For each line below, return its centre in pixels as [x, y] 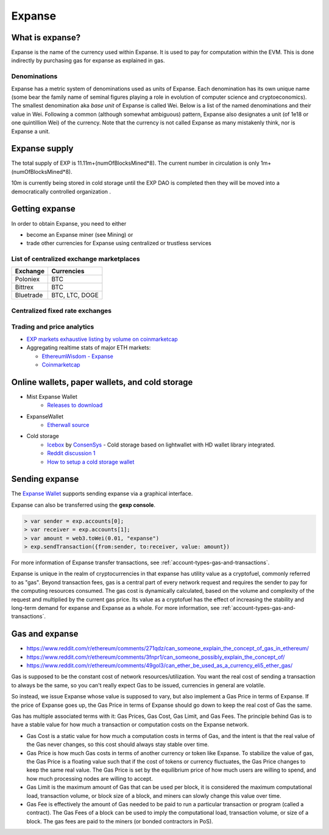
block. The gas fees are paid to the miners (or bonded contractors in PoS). [120, 821]
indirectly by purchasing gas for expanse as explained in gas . [88, 60]
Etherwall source [68, 425]
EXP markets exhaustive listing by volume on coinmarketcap [102, 339]
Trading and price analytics [53, 327]
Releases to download [75, 405]
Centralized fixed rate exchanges [62, 310]
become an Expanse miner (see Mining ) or [80, 234]
